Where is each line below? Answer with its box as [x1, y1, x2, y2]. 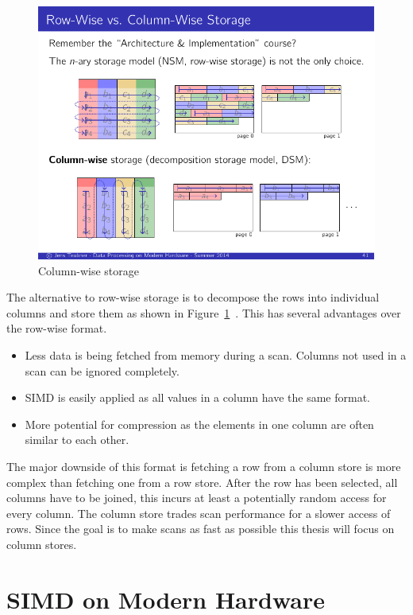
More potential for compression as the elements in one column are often [25, 415, 374, 432]
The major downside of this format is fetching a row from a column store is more [6, 457, 401, 474]
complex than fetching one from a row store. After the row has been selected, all [6, 473, 398, 490]
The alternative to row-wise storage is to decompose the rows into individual [6, 289, 380, 306]
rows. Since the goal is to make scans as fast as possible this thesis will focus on [6, 520, 395, 537]
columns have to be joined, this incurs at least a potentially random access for [6, 489, 387, 506]
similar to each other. [25, 431, 129, 448]
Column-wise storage [38, 262, 139, 278]
